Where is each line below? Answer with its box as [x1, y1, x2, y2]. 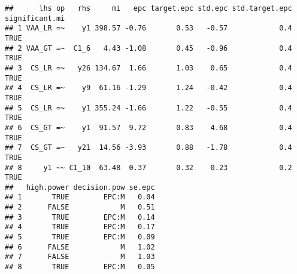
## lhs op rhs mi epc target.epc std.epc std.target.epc [5, 4, 292, 13]
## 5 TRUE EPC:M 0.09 [5, 233, 155, 242]
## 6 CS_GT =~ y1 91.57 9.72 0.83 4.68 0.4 [5, 123, 292, 132]
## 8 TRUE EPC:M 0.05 [5, 263, 155, 272]
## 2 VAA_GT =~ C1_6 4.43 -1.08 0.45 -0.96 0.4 [5, 44, 292, 53]
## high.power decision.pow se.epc [5, 183, 155, 192]
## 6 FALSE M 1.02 [5, 242, 155, 251]
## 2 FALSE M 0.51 [5, 203, 155, 212]
